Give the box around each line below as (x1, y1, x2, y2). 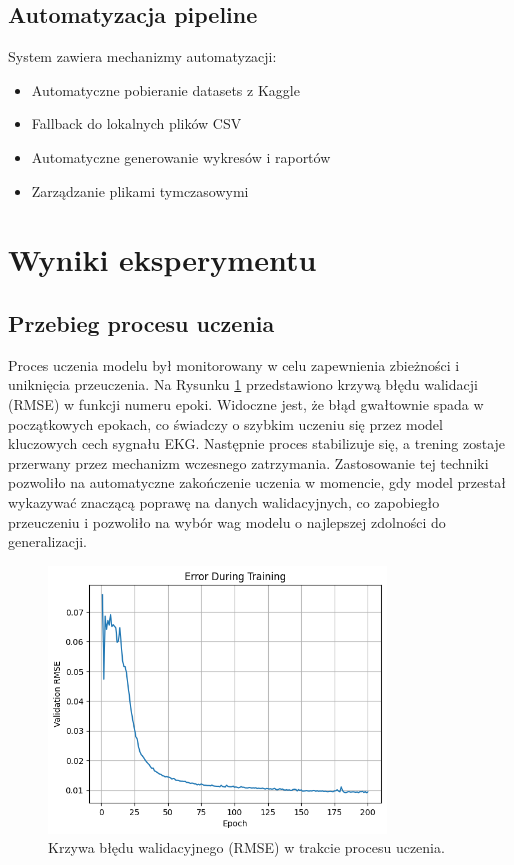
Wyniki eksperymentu (8, 239, 317, 280)
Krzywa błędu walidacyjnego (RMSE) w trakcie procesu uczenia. (48, 837, 445, 858)
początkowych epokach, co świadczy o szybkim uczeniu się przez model (8, 413, 443, 434)
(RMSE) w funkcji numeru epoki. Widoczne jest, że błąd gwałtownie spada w (8, 393, 484, 414)
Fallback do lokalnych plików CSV (31, 113, 242, 134)
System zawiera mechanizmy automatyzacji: (8, 46, 277, 67)
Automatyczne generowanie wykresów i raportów (31, 146, 331, 167)
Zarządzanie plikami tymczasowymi (31, 180, 249, 201)
